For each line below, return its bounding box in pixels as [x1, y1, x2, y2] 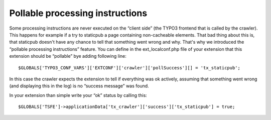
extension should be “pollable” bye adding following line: [9, 53, 126, 59]
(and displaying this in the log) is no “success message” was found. [9, 83, 149, 89]
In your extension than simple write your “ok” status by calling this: [9, 92, 148, 98]
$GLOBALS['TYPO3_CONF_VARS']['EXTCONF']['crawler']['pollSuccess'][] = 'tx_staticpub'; [18, 65, 241, 70]
